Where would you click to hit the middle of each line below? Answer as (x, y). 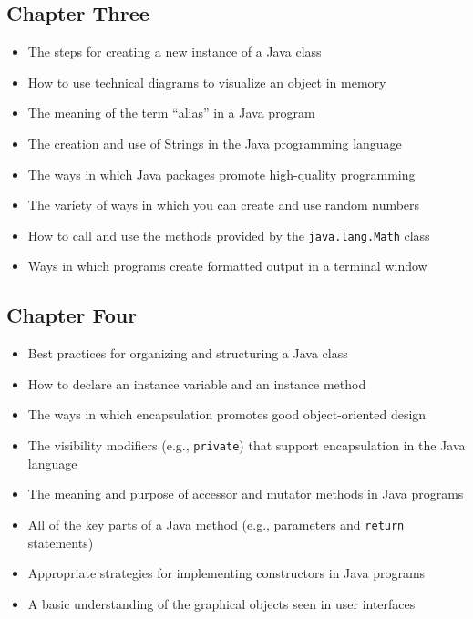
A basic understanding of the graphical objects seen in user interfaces (221, 603)
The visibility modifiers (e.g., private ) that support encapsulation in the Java (247, 445)
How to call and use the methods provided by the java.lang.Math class (229, 235)
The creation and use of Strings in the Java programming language (215, 143)
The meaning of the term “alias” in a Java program (171, 113)
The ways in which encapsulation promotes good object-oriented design (227, 414)
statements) (61, 542)
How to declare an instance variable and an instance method (197, 383)
